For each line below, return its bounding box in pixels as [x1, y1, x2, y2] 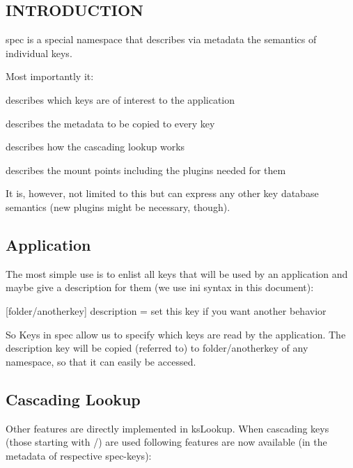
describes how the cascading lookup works [6, 139, 185, 154]
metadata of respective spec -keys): [6, 448, 152, 462]
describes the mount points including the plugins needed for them [6, 162, 286, 177]
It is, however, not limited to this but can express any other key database [6, 186, 319, 201]
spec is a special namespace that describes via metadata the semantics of [6, 32, 317, 47]
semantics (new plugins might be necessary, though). [6, 199, 230, 214]
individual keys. [6, 45, 72, 60]
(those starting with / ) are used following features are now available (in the [6, 435, 327, 449]
